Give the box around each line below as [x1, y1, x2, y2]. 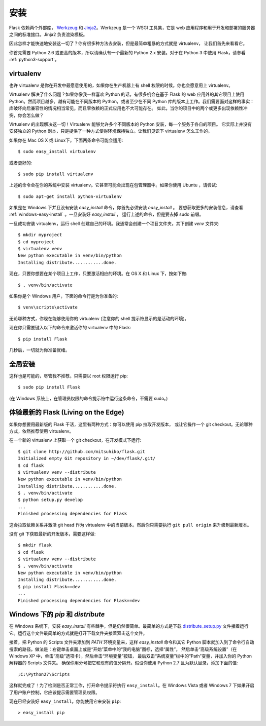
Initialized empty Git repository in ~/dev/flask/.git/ [18, 456, 156, 461]
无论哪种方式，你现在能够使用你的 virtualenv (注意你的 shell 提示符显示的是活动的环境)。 [9, 315, 189, 321]
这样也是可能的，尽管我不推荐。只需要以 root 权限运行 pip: [9, 373, 128, 379]
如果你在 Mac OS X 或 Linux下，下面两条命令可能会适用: [9, 137, 123, 143]
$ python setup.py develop [18, 497, 83, 503]
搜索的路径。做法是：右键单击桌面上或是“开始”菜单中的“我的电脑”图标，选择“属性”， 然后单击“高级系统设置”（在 [9, 646, 237, 652]
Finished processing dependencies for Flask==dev [18, 598, 140, 603]
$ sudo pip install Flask [18, 384, 81, 390]
